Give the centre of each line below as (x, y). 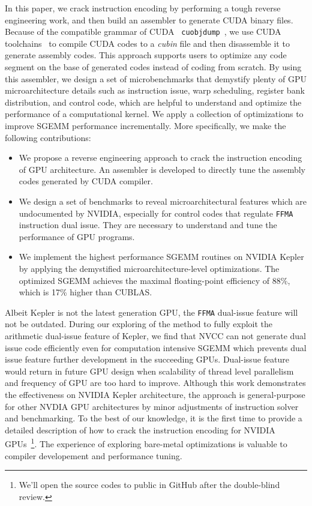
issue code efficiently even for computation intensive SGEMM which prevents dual (156, 347)
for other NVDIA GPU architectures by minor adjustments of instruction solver (152, 406)
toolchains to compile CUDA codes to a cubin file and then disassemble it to (147, 43)
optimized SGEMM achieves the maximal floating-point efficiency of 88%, (154, 280)
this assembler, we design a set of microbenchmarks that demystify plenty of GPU (156, 78)
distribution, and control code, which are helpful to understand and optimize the (153, 102)
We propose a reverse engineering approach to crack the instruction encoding (160, 158)
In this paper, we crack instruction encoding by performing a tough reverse (143, 8)
